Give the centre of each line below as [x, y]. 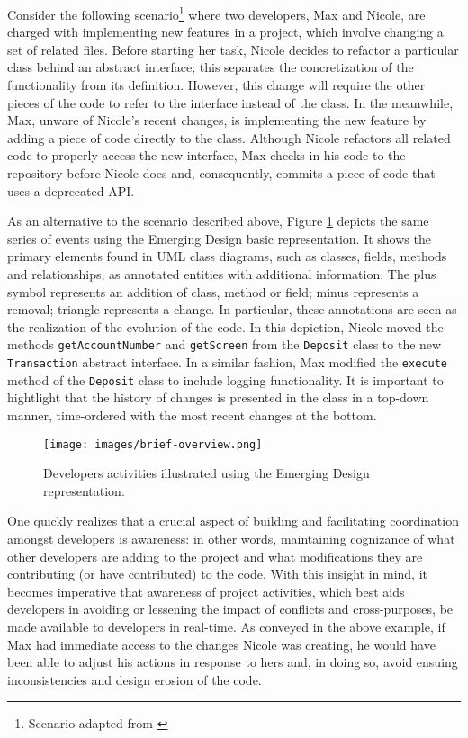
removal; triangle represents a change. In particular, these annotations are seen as [232, 309]
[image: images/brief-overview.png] [153, 444]
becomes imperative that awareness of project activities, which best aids [206, 591]
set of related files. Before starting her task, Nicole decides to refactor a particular [233, 49]
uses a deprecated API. [71, 190]
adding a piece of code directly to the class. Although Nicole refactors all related [229, 137]
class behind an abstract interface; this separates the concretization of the [211, 67]
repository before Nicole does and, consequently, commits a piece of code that [221, 173]
